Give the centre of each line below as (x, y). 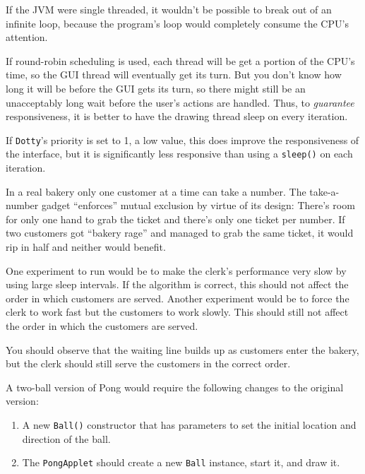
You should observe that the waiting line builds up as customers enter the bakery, (182, 349)
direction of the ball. (66, 438)
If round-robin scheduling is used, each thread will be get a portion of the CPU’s (180, 60)
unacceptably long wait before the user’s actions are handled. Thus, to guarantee (180, 102)
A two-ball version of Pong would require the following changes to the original (175, 387)
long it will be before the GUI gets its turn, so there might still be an (156, 88)
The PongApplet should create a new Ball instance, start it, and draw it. (181, 462)
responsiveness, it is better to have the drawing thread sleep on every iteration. (177, 116)
